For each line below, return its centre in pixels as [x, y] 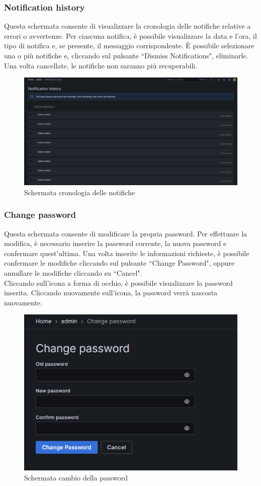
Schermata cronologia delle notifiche [80, 192]
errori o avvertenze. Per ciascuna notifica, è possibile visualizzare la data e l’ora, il [130, 35]
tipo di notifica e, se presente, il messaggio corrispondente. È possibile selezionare [129, 46]
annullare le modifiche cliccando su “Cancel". [73, 273]
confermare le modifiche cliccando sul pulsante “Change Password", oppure [119, 263]
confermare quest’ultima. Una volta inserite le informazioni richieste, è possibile [127, 253]
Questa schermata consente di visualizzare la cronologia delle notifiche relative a [127, 26]
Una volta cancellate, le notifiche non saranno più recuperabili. [101, 65]
